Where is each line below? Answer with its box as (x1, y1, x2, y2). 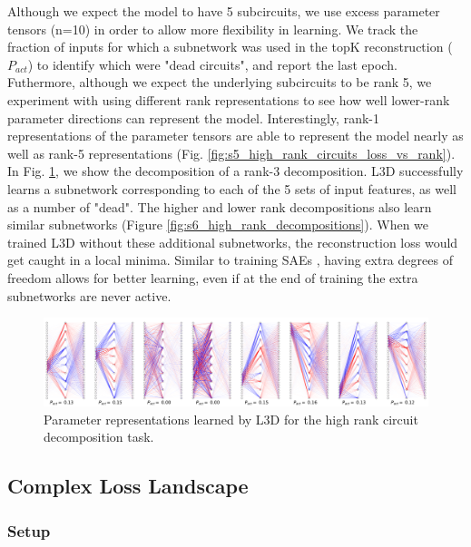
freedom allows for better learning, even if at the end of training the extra (7, 268, 418, 287)
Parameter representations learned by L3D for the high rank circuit (44, 409, 418, 428)
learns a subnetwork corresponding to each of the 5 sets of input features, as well (7, 179, 456, 198)
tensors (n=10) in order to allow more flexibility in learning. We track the (7, 19, 418, 38)
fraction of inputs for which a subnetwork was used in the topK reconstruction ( (7, 37, 453, 56)
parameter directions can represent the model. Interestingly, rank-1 (7, 108, 380, 127)
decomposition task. (44, 427, 154, 446)
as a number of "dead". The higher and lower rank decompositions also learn (7, 197, 432, 216)
